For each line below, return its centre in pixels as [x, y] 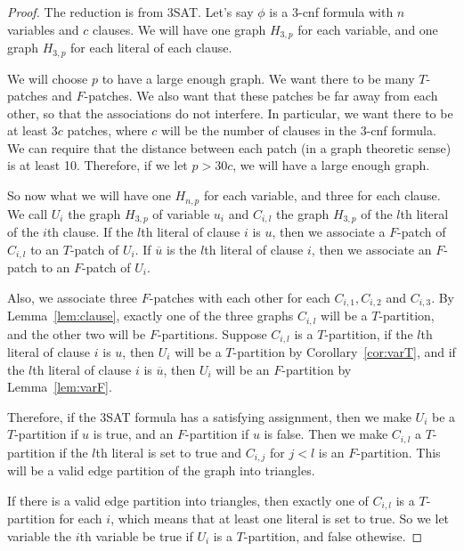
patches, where [107, 130]
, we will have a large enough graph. [331, 165]
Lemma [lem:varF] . [60, 387]
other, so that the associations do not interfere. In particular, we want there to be [230, 113]
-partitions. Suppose [212, 333]
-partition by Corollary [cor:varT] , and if [344, 351]
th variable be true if [136, 535]
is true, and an [133, 434]
